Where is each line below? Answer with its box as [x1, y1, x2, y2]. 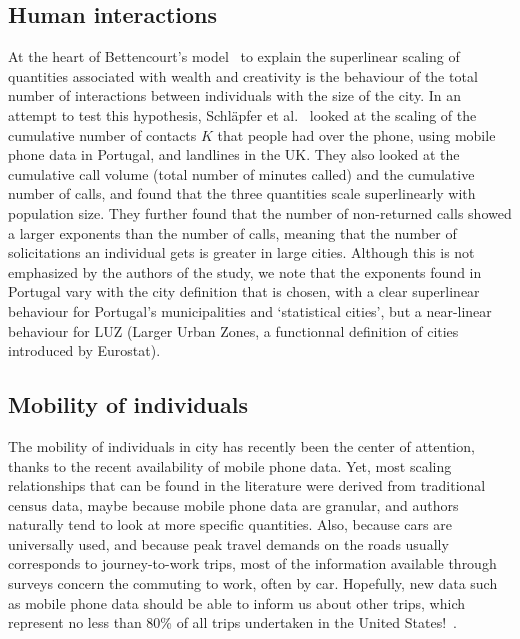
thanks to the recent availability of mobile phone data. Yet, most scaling [8, 455, 452, 476]
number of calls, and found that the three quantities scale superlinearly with [8, 183, 476, 204]
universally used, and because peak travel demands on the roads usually [8, 533, 449, 554]
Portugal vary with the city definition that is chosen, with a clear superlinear [8, 281, 480, 302]
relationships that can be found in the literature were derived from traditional [8, 475, 486, 496]
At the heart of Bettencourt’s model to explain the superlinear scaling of [8, 46, 460, 67]
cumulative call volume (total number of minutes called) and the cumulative [8, 163, 475, 184]
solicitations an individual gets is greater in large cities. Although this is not [8, 242, 475, 263]
